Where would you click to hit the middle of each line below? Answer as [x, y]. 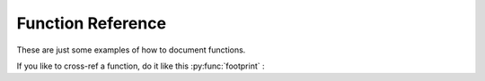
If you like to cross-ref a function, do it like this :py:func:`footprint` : [141, 66]
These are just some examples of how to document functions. [131, 50]
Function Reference [91, 23]
